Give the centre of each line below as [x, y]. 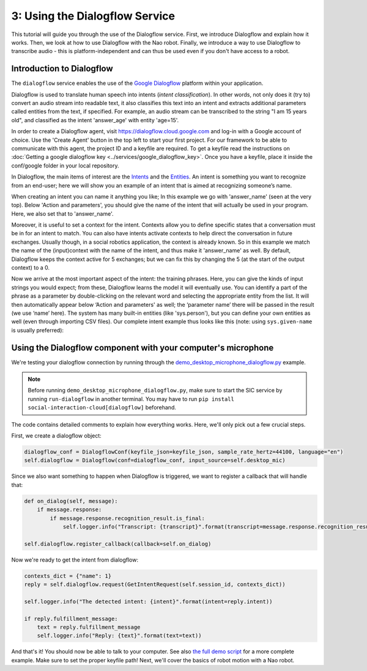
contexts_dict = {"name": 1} [68, 576]
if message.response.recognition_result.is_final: [127, 518]
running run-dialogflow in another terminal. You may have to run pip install [131, 399]
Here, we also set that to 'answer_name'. [62, 213]
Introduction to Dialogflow [62, 69]
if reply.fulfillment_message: [71, 618]
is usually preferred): [38, 330]
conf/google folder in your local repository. [65, 166]
